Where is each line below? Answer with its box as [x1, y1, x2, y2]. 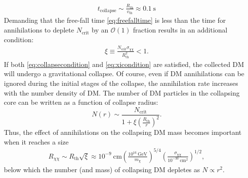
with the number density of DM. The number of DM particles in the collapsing [4, 87, 240, 97]
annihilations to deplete [4, 25, 74, 35]
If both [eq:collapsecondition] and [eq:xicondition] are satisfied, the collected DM [4, 59, 244, 69]
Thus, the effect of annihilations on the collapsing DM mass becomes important [4, 127, 242, 137]
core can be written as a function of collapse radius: [4, 97, 158, 107]
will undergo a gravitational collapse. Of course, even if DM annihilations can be [4, 68, 245, 79]
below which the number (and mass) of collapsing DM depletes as [4, 164, 200, 174]
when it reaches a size [4, 136, 69, 146]
